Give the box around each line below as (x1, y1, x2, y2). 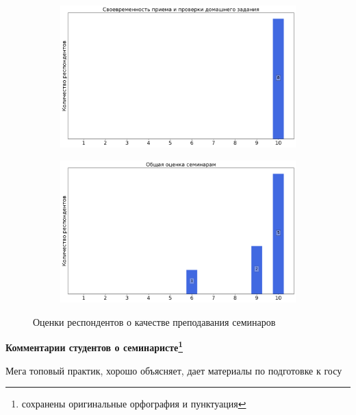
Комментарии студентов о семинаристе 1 (5, 338, 183, 354)
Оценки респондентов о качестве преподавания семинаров (33, 314, 276, 329)
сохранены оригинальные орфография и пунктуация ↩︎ (21, 396, 246, 411)
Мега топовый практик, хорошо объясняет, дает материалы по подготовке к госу (5, 363, 342, 377)
